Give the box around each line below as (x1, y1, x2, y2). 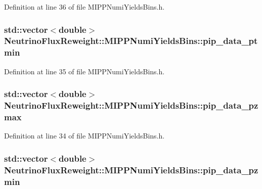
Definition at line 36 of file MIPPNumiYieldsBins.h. (4, 2, 165, 12)
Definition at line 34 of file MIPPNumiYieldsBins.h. (4, 130, 165, 141)
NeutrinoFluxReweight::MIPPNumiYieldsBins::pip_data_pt (4, 34, 258, 47)
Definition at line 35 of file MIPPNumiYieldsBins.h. (4, 66, 165, 76)
